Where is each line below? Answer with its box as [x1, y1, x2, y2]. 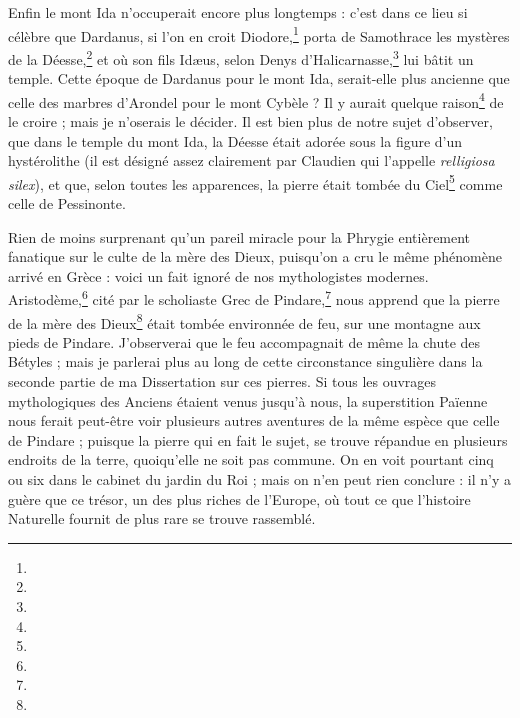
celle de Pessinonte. [8, 192, 126, 213]
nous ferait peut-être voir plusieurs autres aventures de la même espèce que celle [8, 410, 500, 431]
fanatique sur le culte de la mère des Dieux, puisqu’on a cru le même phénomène [8, 246, 503, 267]
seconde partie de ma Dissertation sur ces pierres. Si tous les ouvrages [8, 371, 437, 392]
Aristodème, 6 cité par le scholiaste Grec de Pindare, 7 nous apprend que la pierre [8, 286, 500, 309]
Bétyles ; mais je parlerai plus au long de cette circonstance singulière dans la [8, 351, 483, 372]
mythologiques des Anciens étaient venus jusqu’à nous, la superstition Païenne [8, 390, 488, 411]
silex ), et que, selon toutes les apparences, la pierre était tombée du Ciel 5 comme [8, 170, 503, 194]
